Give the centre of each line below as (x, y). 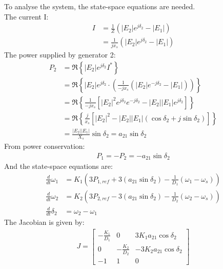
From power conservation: (45, 146)
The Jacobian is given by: (44, 222)
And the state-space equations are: (58, 166)
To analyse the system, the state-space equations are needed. (100, 6)
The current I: (26, 16)
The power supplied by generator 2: (60, 54)
